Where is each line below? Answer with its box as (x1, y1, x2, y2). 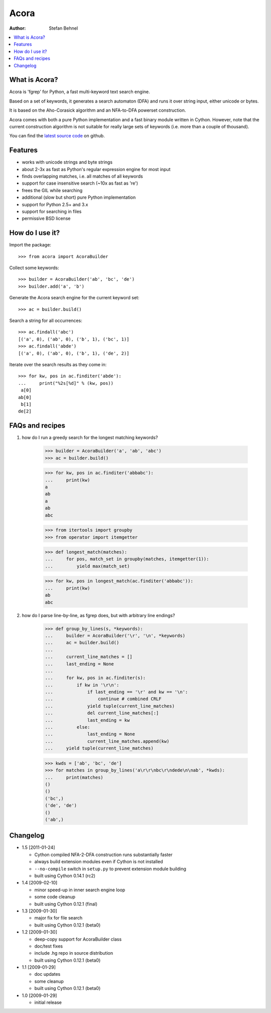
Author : (9, 25, 26, 31)
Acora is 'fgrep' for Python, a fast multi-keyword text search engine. (9, 89, 150, 95)
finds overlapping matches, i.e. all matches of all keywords (22, 174, 143, 180)
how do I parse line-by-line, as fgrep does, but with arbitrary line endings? (22, 612, 175, 618)
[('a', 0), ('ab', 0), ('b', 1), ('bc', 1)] (18, 336, 130, 342)
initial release (34, 999, 62, 1005)
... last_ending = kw (45, 717, 130, 723)
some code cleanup (34, 894, 75, 900)
